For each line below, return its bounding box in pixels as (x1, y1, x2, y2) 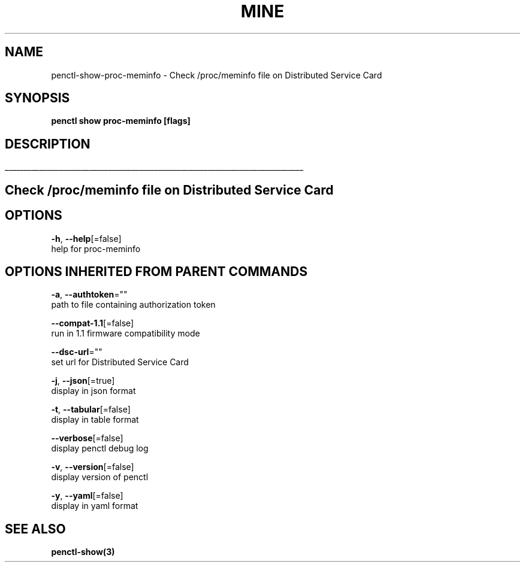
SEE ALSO (5, 521, 66, 536)
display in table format (51, 414, 139, 425)
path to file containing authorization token (51, 299, 216, 310)
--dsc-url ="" (51, 347, 102, 357)
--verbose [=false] (51, 433, 123, 444)
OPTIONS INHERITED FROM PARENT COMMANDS (5, 263, 307, 279)
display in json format (51, 386, 136, 396)
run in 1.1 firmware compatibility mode (51, 328, 200, 339)
